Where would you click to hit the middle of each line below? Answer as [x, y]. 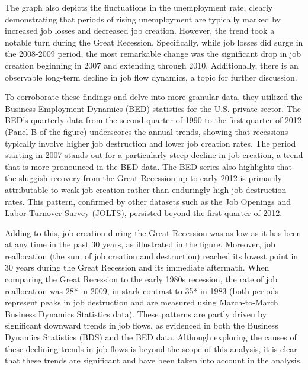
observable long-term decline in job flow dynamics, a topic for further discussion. [151, 77]
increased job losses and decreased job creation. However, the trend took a [140, 30]
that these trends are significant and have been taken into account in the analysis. [154, 360]
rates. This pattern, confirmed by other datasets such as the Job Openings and [148, 201]
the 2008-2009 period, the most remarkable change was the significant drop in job [153, 54]
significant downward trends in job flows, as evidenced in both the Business [142, 325]
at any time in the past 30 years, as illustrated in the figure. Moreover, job [140, 244]
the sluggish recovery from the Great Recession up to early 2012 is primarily [143, 178]
